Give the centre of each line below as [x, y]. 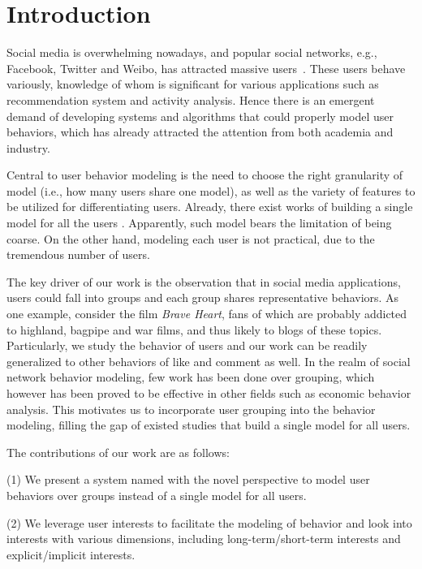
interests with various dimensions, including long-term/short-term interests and [204, 539]
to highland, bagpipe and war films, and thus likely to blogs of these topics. [194, 329]
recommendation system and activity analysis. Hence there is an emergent [191, 99]
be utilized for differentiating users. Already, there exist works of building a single [210, 207]
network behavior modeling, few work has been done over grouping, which [191, 377]
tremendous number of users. [78, 254]
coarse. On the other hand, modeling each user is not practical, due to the [191, 238]
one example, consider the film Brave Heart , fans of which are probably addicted [207, 314]
